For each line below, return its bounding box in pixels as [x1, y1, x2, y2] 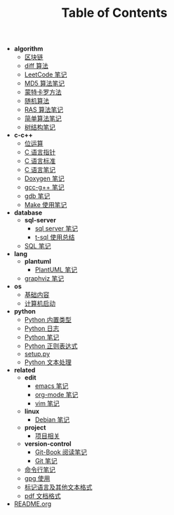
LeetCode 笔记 [24, 70, 67, 79]
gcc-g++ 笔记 [24, 183, 65, 192]
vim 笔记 [34, 399, 60, 408]
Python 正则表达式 [24, 342, 79, 350]
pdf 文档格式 [24, 492, 61, 500]
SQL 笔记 [24, 242, 51, 250]
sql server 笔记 [34, 225, 79, 233]
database [13, 208, 43, 217]
